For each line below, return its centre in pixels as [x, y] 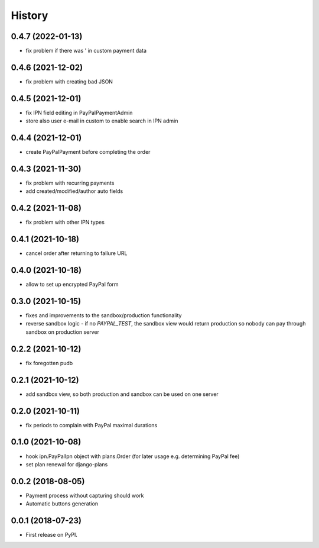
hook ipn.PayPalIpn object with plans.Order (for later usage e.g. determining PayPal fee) [133, 456]
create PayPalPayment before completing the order [88, 152]
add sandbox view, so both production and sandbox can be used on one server [122, 394]
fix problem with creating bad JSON [69, 81]
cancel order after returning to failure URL [77, 253]
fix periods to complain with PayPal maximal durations [92, 425]
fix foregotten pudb [49, 363]
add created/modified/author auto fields [74, 191]
